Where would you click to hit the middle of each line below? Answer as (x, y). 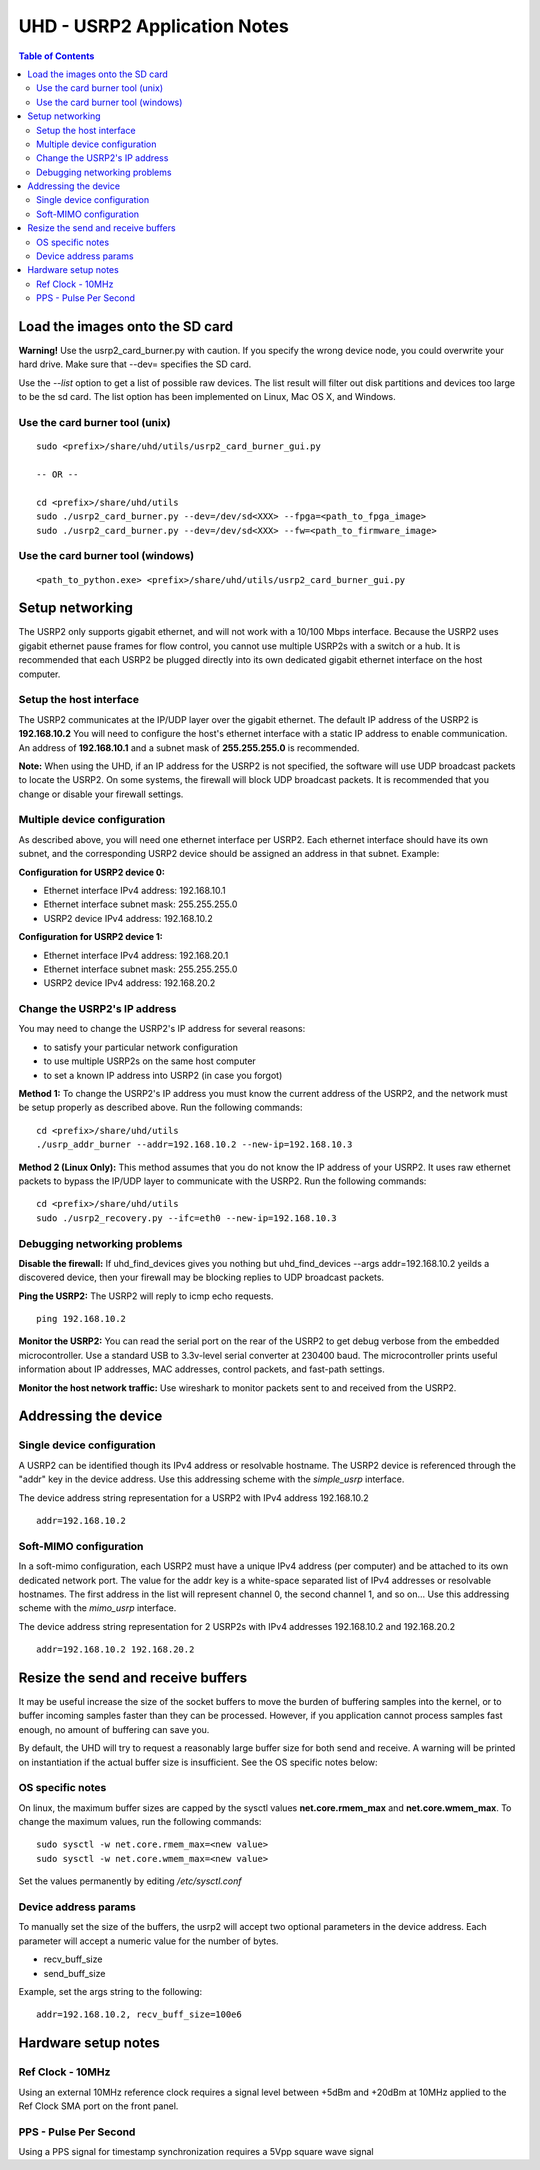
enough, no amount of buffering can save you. (114, 1729)
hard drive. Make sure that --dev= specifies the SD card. (135, 364)
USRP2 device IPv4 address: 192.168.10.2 (128, 918)
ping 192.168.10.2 (81, 1319)
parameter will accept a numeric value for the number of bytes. (148, 1941)
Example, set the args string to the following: (110, 1991)
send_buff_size (74, 1973)
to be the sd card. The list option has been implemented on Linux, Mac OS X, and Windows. (207, 397)
